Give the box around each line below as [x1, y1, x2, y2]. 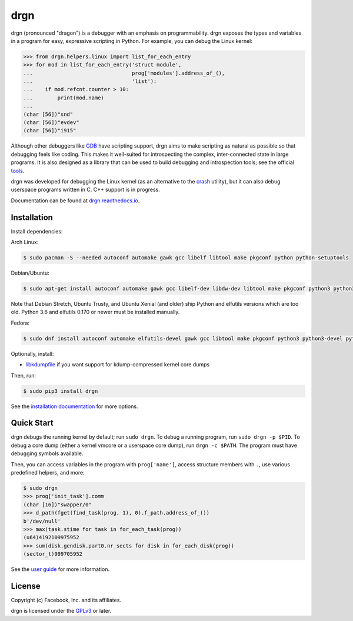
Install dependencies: [11, 228, 63, 235]
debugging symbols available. [11, 450, 84, 457]
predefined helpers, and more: [11, 469, 85, 476]
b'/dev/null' [23, 517, 61, 525]
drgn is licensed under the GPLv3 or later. [11, 607, 112, 615]
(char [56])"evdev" [23, 119, 79, 126]
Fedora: [11, 319, 30, 326]
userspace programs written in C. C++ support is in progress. [11, 186, 160, 193]
